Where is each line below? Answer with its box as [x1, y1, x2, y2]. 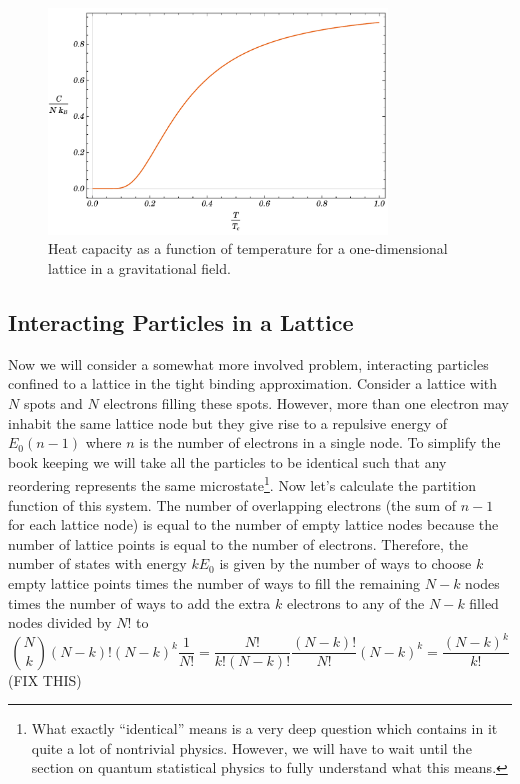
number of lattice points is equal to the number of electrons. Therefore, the [8, 533, 469, 554]
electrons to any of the [286, 592, 425, 613]
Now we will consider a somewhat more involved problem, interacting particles [8, 353, 489, 374]
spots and [23, 392, 83, 413]
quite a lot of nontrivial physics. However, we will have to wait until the [31, 737, 472, 758]
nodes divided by [8, 612, 112, 633]
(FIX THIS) [8, 669, 82, 690]
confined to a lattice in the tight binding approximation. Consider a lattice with [8, 373, 498, 394]
